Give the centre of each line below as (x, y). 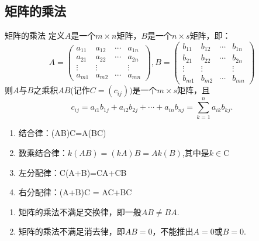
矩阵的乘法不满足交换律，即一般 (80, 211)
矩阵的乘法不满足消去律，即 (72, 231)
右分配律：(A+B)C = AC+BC (75, 192)
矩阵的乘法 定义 (35, 35)
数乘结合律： (43, 153)
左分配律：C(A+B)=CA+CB (72, 172)
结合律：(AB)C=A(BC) (62, 133)
